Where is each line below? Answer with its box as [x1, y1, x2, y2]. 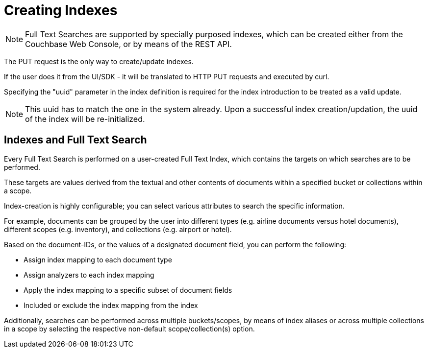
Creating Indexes [4, 2, 118, 19]
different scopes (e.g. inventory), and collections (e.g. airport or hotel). [4, 225, 232, 234]
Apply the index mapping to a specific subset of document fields [24, 285, 232, 294]
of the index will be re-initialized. [25, 114, 145, 124]
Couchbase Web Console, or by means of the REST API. [25, 39, 232, 49]
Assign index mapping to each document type [24, 255, 172, 264]
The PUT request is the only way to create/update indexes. [4, 57, 194, 66]
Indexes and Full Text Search [4, 134, 147, 146]
